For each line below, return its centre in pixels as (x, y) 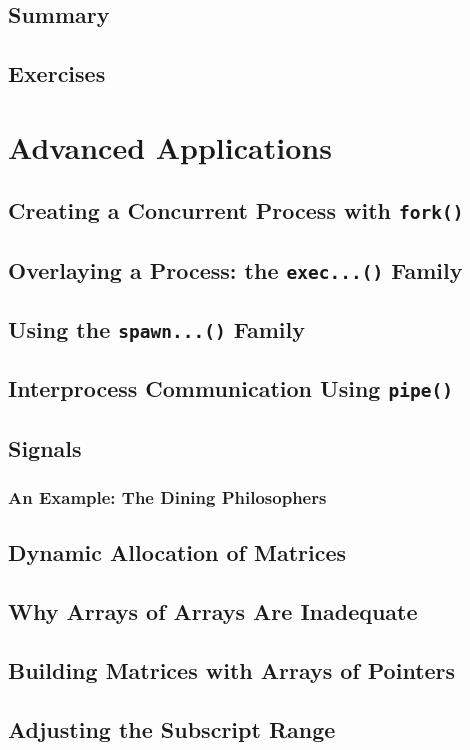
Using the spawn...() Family (156, 329)
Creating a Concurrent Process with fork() (236, 210)
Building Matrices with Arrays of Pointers (232, 669)
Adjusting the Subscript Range (172, 728)
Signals (45, 447)
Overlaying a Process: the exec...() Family (235, 269)
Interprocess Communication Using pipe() (230, 388)
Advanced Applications (170, 146)
